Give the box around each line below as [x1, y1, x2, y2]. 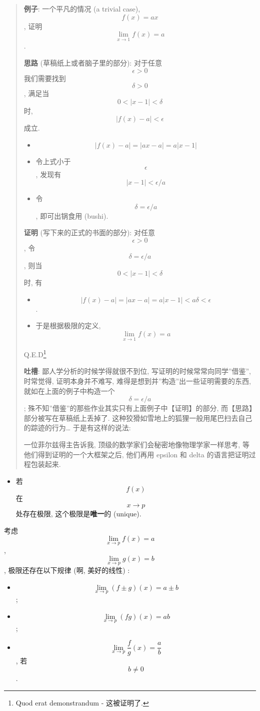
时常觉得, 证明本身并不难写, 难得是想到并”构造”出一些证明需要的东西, [23, 375, 251, 386]
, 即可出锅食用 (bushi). [35, 210, 108, 221]
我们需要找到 [23, 73, 66, 83]
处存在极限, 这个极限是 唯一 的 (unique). [15, 508, 141, 518]
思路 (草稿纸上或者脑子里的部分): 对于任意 [23, 58, 162, 68]
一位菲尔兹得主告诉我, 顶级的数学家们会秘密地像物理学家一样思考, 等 [23, 439, 249, 449]
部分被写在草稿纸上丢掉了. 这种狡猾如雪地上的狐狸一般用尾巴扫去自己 [23, 412, 252, 423]
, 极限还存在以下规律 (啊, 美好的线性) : [4, 565, 130, 575]
